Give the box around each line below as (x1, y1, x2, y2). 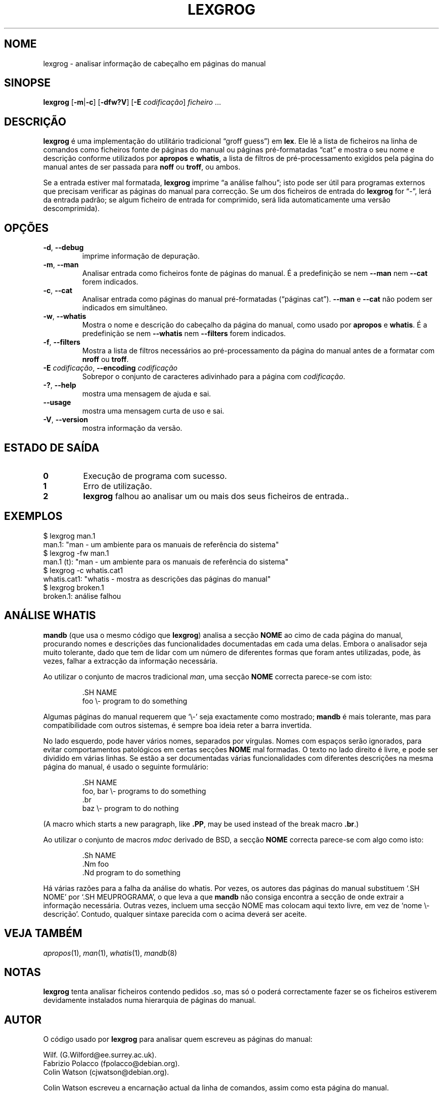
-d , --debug (43, 243, 84, 252)
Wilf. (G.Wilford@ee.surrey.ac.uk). (43, 1050, 157, 1060)
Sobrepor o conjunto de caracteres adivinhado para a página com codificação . (82, 372, 345, 381)
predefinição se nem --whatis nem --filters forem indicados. (82, 329, 286, 338)
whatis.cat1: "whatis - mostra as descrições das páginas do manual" (43, 574, 271, 583)
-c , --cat (43, 286, 72, 295)
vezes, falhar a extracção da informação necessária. (43, 656, 218, 665)
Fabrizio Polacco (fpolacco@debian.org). (43, 1059, 180, 1068)
